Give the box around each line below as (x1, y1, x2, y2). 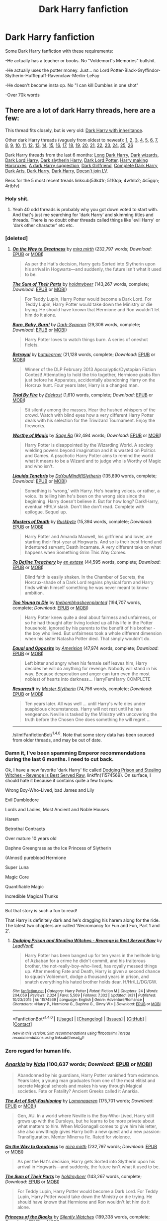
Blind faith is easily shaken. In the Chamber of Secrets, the (24, 574, 145, 580)
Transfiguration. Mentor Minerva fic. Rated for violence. (17, 1134, 132, 1140)
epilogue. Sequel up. (24, 509, 67, 515)
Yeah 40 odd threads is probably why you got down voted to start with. (12, 207, 158, 213)
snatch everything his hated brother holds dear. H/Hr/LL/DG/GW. (24, 979, 158, 985)
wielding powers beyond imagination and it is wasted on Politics (24, 447, 156, 454)
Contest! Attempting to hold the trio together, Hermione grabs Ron (24, 372, 160, 378)
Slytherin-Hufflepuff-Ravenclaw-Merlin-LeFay (5, 72, 99, 78)
